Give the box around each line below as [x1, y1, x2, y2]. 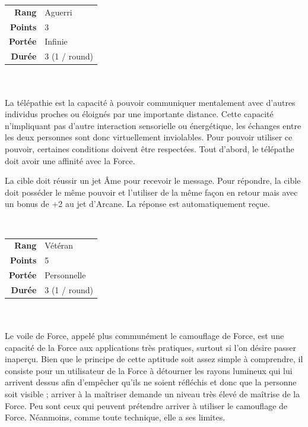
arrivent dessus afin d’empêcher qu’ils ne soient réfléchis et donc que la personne [5, 376, 297, 388]
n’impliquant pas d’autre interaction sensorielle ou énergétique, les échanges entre [5, 119, 301, 131]
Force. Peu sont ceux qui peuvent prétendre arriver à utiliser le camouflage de [5, 399, 288, 412]
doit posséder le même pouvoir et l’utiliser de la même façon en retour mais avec [5, 186, 298, 198]
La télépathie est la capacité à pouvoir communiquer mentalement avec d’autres [5, 96, 296, 108]
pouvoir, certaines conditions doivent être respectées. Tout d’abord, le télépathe [5, 142, 294, 155]
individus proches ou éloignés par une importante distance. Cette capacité [5, 108, 274, 120]
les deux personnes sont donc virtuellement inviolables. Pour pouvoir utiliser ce [5, 131, 293, 143]
